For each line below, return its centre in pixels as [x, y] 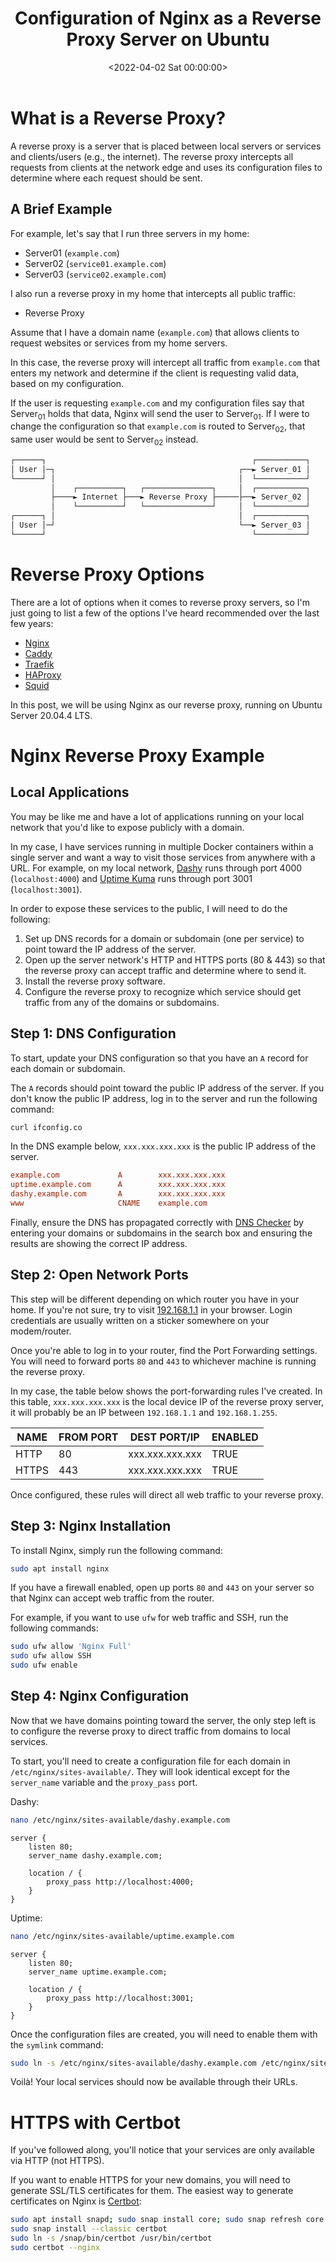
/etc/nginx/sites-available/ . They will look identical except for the [150, 1771]
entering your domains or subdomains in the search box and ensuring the [161, 1233]
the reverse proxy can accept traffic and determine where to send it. [165, 970]
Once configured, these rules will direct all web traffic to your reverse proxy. [167, 1494]
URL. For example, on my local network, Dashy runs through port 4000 [156, 868]
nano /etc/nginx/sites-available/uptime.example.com [122, 1936]
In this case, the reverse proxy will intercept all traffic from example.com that [165, 362]
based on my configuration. [67, 383]
